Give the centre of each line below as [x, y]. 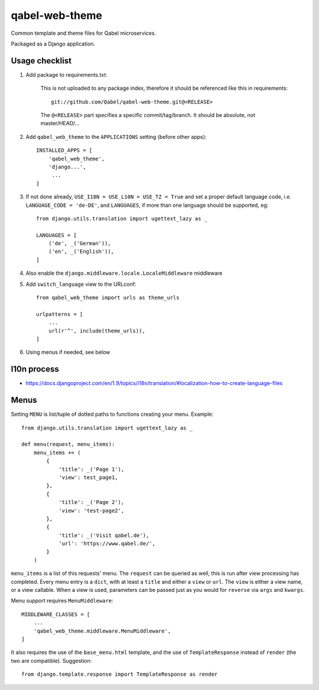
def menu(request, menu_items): [68, 444]
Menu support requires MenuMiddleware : [62, 601]
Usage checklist [41, 61]
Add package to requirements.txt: [66, 74]
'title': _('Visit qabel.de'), [104, 535]
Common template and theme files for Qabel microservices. [84, 33]
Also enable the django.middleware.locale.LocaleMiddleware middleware [124, 273]
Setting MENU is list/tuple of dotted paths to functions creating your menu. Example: [112, 414]
